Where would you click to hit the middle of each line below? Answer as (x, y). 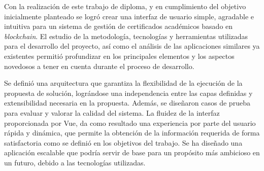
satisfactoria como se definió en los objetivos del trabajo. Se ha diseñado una (123, 142)
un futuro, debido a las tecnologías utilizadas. (75, 162)
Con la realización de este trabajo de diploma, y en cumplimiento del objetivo (125, 6)
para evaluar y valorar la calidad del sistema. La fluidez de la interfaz (112, 112)
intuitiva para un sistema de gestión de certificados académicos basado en (119, 26)
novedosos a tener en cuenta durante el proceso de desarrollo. (99, 66)
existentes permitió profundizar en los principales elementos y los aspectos (119, 56)
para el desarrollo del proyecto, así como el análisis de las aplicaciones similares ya (132, 46)
